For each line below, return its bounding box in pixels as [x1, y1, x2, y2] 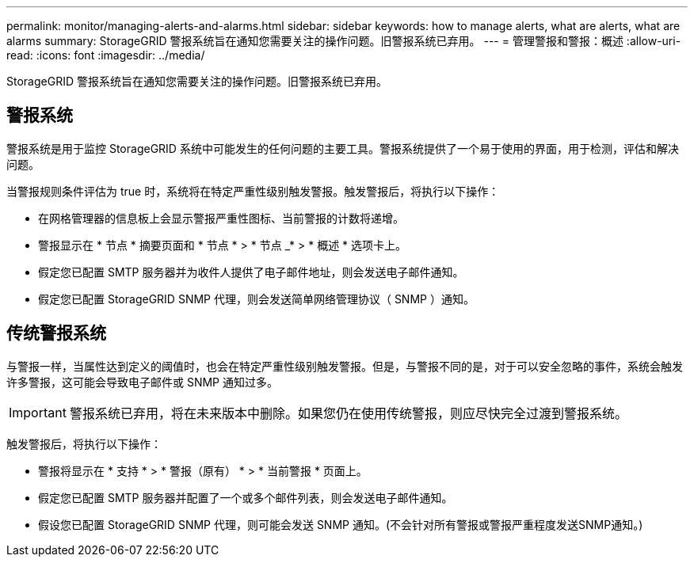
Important [9, 404, 67, 420]
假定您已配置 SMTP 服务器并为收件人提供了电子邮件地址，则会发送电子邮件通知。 [38, 264, 464, 279]
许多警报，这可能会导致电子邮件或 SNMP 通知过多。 [6, 375, 278, 389]
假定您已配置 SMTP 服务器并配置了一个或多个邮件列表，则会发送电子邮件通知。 [38, 490, 453, 504]
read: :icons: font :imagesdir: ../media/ [6, 48, 205, 62]
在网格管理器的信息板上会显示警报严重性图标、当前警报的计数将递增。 [38, 211, 404, 225]
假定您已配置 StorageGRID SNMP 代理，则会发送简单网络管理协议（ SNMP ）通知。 [38, 291, 475, 306]
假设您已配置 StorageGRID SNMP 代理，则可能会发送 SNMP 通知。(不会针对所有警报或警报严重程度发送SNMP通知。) [38, 517, 643, 531]
